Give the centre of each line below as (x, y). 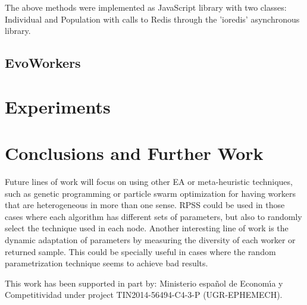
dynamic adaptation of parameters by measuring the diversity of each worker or (150, 240)
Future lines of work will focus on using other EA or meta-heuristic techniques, (149, 182)
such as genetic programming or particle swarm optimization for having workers (151, 193)
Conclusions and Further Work (134, 153)
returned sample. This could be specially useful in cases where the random (140, 251)
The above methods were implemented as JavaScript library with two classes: (146, 7)
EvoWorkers (43, 63)
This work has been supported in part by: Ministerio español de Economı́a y (144, 283)
